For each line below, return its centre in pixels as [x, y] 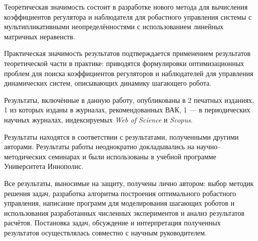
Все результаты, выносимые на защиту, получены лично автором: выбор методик [129, 183]
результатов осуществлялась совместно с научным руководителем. [106, 232]
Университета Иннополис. [44, 166]
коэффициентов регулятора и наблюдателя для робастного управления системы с [128, 16]
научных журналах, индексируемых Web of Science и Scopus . [99, 119]
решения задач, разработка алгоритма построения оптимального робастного [120, 193]
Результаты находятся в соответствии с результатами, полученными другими [121, 136]
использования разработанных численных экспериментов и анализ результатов [124, 213]
